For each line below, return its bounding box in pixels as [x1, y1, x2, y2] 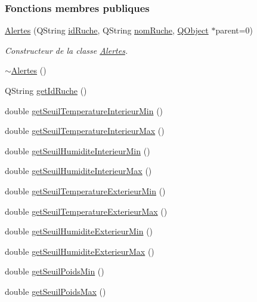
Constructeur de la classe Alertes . [5, 44, 128, 56]
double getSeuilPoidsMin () [5, 265, 104, 277]
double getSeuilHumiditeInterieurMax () [5, 164, 152, 177]
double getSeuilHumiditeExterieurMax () [5, 245, 154, 257]
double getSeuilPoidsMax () [5, 285, 106, 297]
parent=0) [215, 24, 253, 36]
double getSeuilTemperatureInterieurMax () [5, 124, 165, 137]
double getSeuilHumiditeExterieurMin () [5, 225, 153, 237]
